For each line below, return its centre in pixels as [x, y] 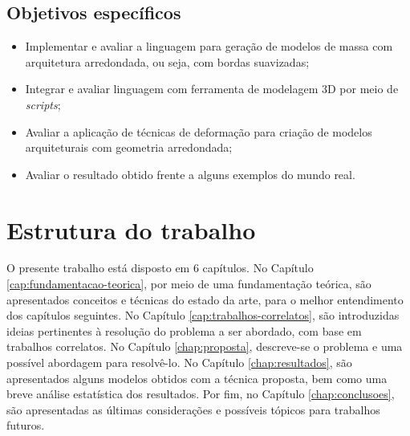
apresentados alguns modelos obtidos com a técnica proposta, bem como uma [197, 378]
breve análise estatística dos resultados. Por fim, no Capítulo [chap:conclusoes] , [201, 394]
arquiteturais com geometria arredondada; [129, 147]
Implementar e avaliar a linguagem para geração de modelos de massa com [209, 46]
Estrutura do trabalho [131, 229]
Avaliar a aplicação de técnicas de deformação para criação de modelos [199, 131]
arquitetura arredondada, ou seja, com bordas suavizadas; [167, 61]
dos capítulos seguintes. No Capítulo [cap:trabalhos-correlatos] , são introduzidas [203, 315]
